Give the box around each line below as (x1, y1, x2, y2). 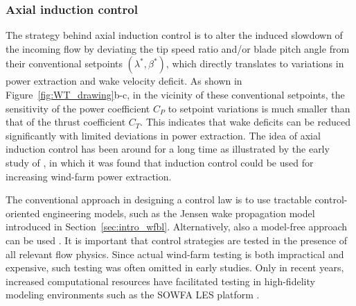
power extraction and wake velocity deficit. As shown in (6, 74, 242, 88)
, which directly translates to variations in (166, 56, 344, 71)
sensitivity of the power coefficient (6, 101, 150, 115)
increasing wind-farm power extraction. (6, 169, 172, 183)
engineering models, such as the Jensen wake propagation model (43, 205, 315, 220)
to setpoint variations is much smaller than (168, 101, 350, 115)
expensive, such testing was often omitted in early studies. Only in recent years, (6, 260, 344, 275)
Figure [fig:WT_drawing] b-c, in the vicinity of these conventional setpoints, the (6, 87, 345, 101)
